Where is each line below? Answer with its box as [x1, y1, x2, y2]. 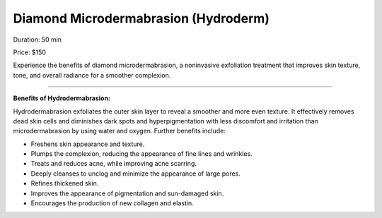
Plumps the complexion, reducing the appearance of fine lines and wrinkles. [30, 150, 253, 158]
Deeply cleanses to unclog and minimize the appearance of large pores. [30, 169, 241, 178]
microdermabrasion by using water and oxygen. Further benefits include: [13, 127, 226, 135]
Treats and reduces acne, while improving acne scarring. [30, 159, 197, 168]
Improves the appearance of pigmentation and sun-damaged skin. [30, 189, 224, 198]
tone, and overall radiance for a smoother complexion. [13, 71, 171, 79]
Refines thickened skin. [30, 179, 99, 188]
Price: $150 [13, 48, 46, 56]
